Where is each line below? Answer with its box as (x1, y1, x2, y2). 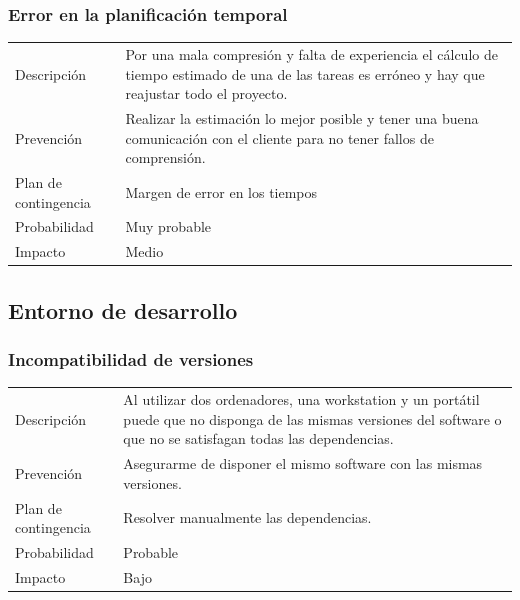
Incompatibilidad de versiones (8, 347, 254, 372)
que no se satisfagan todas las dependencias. (123, 428, 394, 449)
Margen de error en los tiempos (125, 181, 318, 202)
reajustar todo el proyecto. (125, 83, 288, 104)
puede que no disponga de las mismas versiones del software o (123, 408, 502, 429)
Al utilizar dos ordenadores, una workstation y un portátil (123, 389, 480, 410)
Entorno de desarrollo (8, 294, 238, 325)
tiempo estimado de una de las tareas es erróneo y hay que (125, 63, 485, 84)
